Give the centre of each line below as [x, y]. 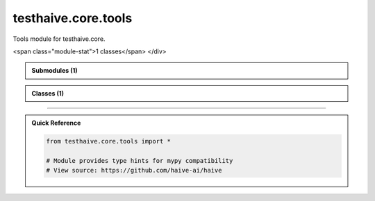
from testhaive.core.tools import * [109, 141]
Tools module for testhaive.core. [59, 39]
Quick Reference [56, 123]
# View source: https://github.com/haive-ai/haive [134, 171]
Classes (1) [48, 93]
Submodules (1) [55, 71]
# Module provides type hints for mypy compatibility [140, 160]
